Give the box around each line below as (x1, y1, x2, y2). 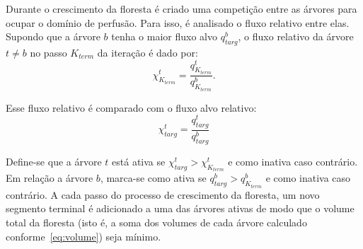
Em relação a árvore (6, 170, 93, 185)
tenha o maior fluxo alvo (111, 29, 217, 44)
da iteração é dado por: (97, 45, 198, 59)
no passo (30, 45, 67, 59)
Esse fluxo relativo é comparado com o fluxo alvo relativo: (6, 100, 257, 115)
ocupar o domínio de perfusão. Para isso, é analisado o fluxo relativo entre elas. (6, 15, 350, 30)
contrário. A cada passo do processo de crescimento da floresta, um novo (6, 187, 320, 202)
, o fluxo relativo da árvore (238, 29, 354, 44)
